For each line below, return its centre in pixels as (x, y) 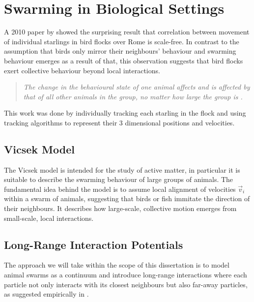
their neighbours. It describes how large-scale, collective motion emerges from (120, 208)
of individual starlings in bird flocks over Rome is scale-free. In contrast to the (122, 41)
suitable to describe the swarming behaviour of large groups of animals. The (119, 179)
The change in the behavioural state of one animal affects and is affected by (137, 87)
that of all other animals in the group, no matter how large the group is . (133, 96)
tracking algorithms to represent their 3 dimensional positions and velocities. (119, 122)
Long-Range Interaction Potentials (94, 244)
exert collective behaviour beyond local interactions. (82, 70)
